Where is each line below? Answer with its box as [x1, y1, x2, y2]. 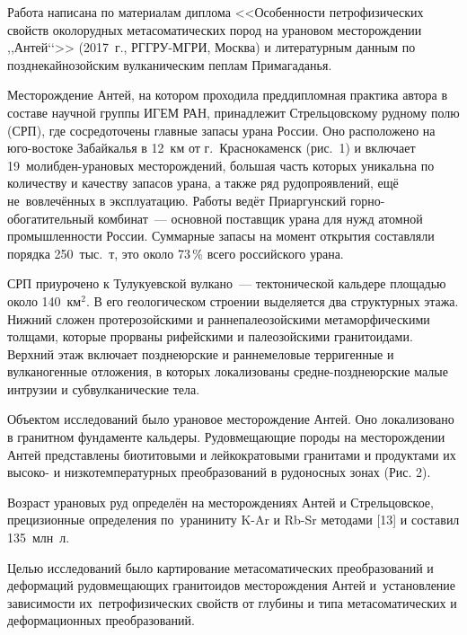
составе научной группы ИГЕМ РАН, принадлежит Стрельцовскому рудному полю [7, 102, 460, 121]
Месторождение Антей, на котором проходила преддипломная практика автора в [7, 85, 448, 104]
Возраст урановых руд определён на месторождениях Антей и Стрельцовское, [7, 492, 434, 511]
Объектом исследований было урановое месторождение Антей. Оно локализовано [7, 410, 454, 428]
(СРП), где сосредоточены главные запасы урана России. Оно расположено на [7, 120, 436, 139]
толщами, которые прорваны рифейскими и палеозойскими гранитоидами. [7, 327, 413, 346]
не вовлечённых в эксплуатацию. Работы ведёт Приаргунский [7, 190, 347, 209]
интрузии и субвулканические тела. [7, 379, 200, 398]
